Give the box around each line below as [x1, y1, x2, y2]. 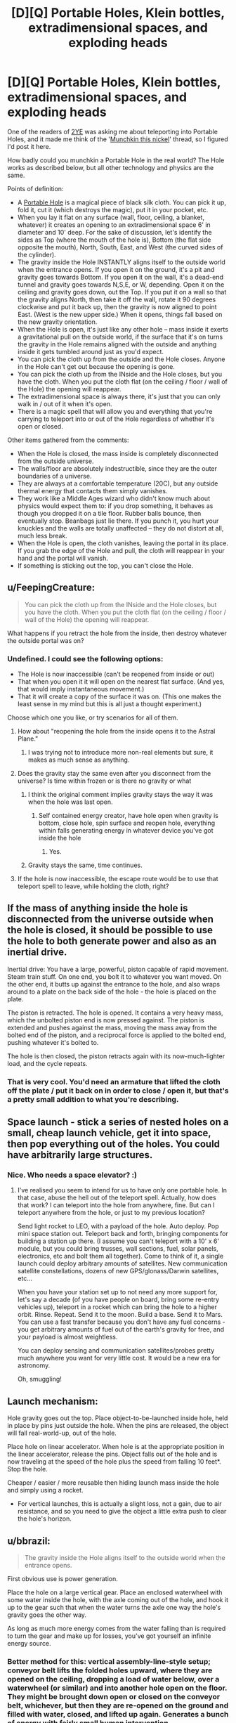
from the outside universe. [17, 457, 94, 465]
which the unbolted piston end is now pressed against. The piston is [7, 1015, 205, 1024]
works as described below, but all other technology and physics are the [7, 163, 214, 171]
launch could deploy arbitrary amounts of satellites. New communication [17, 1259, 228, 1268]
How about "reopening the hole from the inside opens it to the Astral [17, 727, 216, 736]
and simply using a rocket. [7, 1486, 84, 1495]
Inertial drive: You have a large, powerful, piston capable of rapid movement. [7, 965, 229, 973]
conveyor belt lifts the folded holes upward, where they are [7, 1665, 213, 1675]
